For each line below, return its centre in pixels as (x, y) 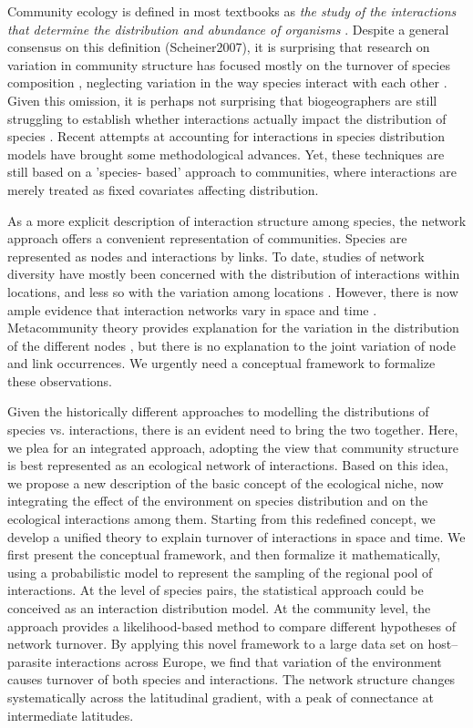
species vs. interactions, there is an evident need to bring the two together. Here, (233, 430)
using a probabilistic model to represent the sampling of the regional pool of (220, 572)
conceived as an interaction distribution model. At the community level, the (219, 608)
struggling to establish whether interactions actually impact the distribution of (227, 118)
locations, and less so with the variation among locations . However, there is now (233, 291)
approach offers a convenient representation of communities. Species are (207, 238)
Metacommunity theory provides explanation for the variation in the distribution (233, 328)
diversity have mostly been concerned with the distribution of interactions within (234, 274)
